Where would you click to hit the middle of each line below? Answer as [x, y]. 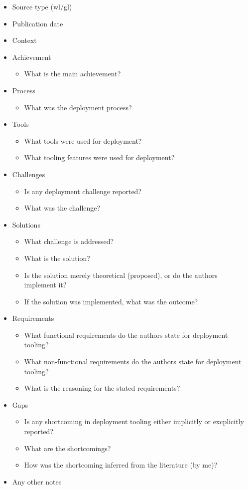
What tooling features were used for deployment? [99, 157]
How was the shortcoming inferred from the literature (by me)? [121, 465]
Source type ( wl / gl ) [42, 6]
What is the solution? [57, 258]
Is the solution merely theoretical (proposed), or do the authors [121, 275]
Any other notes [37, 481]
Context [24, 40]
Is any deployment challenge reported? [83, 191]
